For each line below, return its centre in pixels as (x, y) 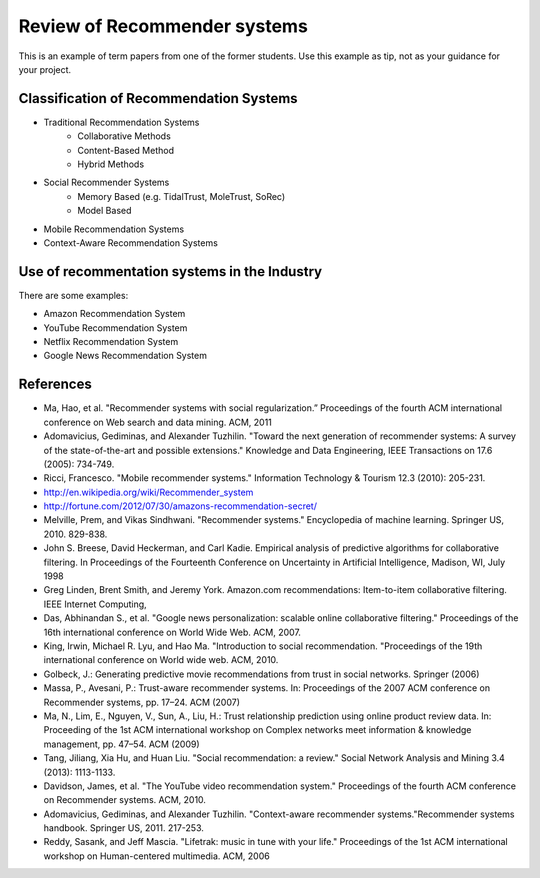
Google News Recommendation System (125, 356)
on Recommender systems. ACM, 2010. (125, 800)
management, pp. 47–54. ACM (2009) (121, 744)
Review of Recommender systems (163, 26)
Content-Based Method (126, 150)
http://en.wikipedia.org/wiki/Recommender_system (148, 492)
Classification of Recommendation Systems (158, 98)
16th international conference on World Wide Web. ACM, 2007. (172, 632)
